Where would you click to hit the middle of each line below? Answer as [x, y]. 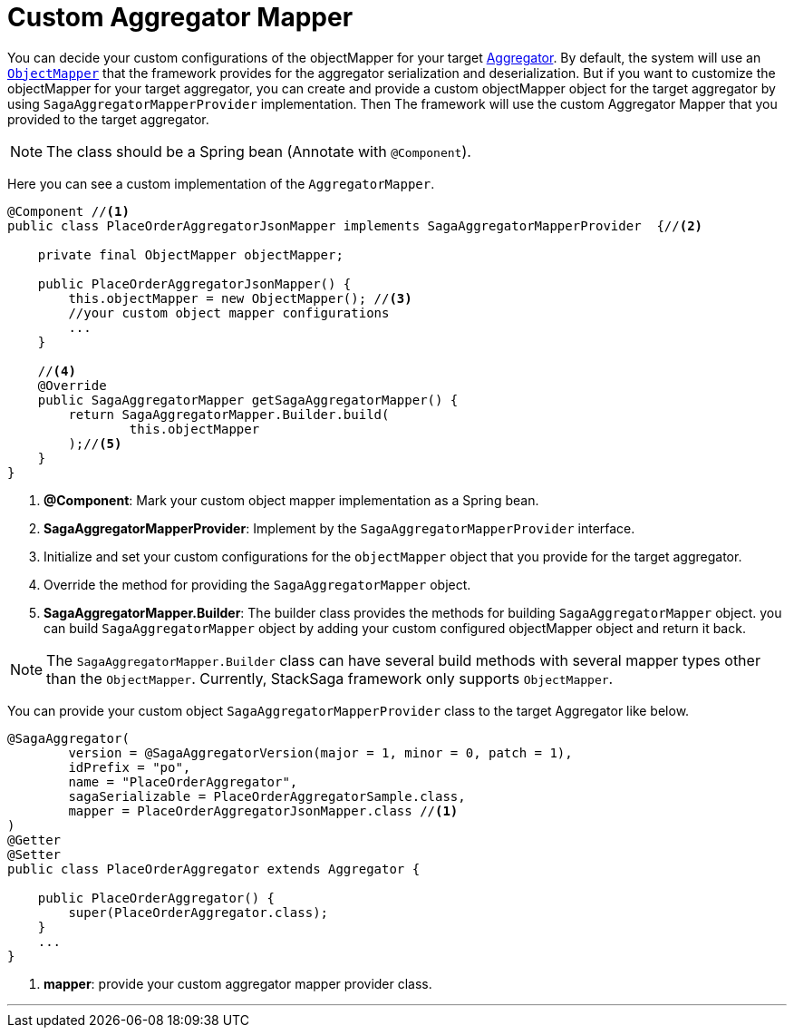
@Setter [34, 854]
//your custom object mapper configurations [229, 312]
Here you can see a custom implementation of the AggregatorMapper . [221, 183]
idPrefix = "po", [130, 767]
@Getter [34, 840]
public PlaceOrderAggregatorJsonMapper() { [194, 283]
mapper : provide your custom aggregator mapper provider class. [238, 983]
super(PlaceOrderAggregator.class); [198, 912]
